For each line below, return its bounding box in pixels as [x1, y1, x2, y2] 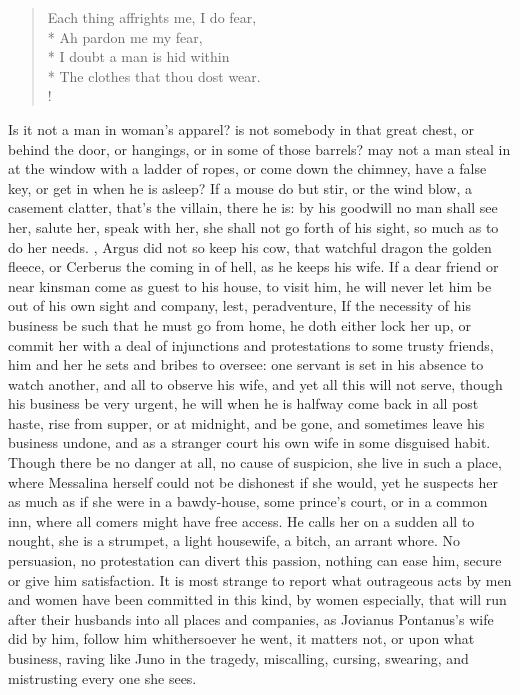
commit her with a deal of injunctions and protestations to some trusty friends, [8, 334, 494, 355]
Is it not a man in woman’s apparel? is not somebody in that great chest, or [8, 118, 474, 139]
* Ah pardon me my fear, [47, 26, 203, 47]
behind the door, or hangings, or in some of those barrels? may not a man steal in [8, 138, 511, 159]
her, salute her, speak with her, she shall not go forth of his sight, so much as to [8, 216, 499, 237]
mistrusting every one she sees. [8, 667, 197, 688]
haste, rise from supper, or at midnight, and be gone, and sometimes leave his [8, 412, 485, 433]
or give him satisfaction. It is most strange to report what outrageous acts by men [8, 569, 512, 590]
